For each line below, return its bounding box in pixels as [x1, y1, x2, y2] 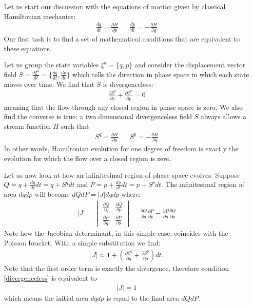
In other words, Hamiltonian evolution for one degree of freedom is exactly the [4, 143, 239, 154]
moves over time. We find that [4, 79, 95, 89]
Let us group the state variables [4, 60, 99, 70]
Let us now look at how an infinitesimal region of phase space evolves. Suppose [4, 169, 240, 180]
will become [34, 188, 70, 199]
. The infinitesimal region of [161, 179, 244, 189]
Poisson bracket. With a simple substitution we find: [4, 237, 161, 247]
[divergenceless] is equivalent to [4, 273, 97, 283]
